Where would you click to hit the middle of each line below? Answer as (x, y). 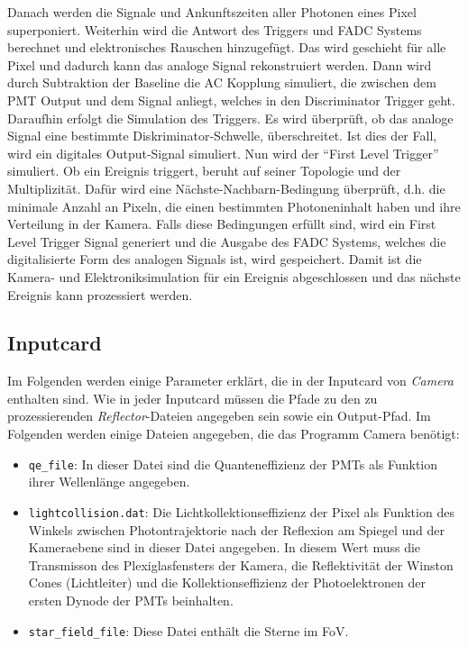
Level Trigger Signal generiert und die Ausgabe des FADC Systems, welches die (227, 241)
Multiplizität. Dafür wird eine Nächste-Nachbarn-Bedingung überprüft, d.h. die (226, 188)
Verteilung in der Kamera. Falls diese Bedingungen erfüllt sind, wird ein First (222, 224)
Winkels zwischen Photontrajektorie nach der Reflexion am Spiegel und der (236, 529)
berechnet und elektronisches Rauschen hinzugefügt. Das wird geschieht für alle (227, 47)
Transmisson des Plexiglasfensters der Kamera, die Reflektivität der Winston (241, 564)
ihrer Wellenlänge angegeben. (109, 482)
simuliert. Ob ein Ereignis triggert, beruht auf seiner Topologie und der (204, 171)
